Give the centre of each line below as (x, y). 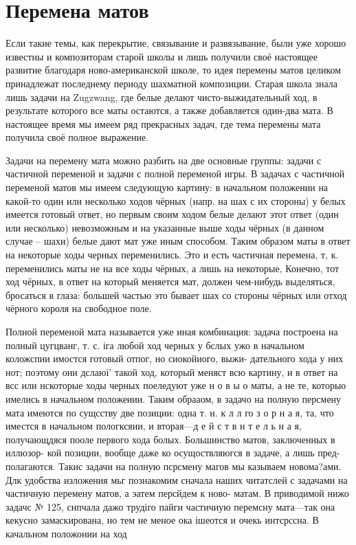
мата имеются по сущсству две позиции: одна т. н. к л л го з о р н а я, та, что (170, 412)
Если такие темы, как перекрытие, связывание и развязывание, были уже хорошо (176, 43)
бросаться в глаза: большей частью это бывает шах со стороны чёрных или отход (176, 294)
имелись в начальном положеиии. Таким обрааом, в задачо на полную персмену (174, 398)
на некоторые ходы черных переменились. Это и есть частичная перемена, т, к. (172, 255)
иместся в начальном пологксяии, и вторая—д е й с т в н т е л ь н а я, (154, 426)
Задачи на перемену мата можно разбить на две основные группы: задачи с (164, 160)
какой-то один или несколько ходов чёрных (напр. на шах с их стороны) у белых (176, 200)
